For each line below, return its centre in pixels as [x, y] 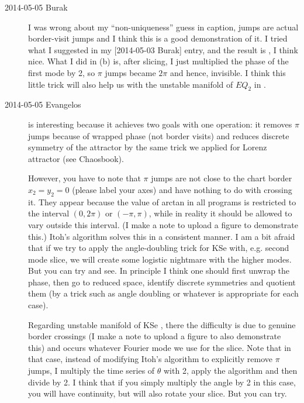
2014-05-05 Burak [36, 7]
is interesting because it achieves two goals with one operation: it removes [160, 124]
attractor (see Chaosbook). [76, 158]
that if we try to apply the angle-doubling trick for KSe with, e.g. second [159, 248]
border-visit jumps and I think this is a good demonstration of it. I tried [158, 38]
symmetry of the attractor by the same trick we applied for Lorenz [148, 147]
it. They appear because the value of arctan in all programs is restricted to [162, 201]
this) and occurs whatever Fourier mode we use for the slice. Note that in [160, 347]
